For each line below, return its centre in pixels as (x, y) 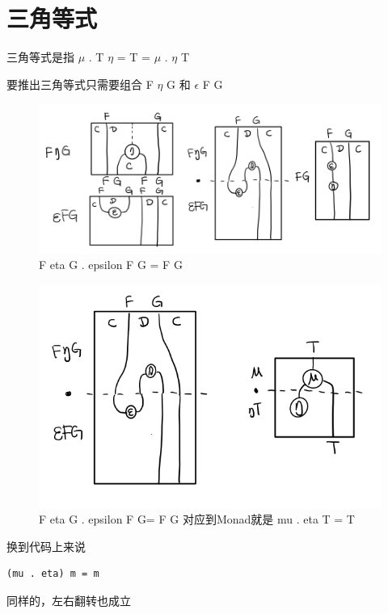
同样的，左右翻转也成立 (69, 600)
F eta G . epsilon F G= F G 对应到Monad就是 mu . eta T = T (197, 519)
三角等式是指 (40, 57)
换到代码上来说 (46, 546)
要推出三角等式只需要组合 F (80, 84)
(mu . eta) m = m (53, 574)
